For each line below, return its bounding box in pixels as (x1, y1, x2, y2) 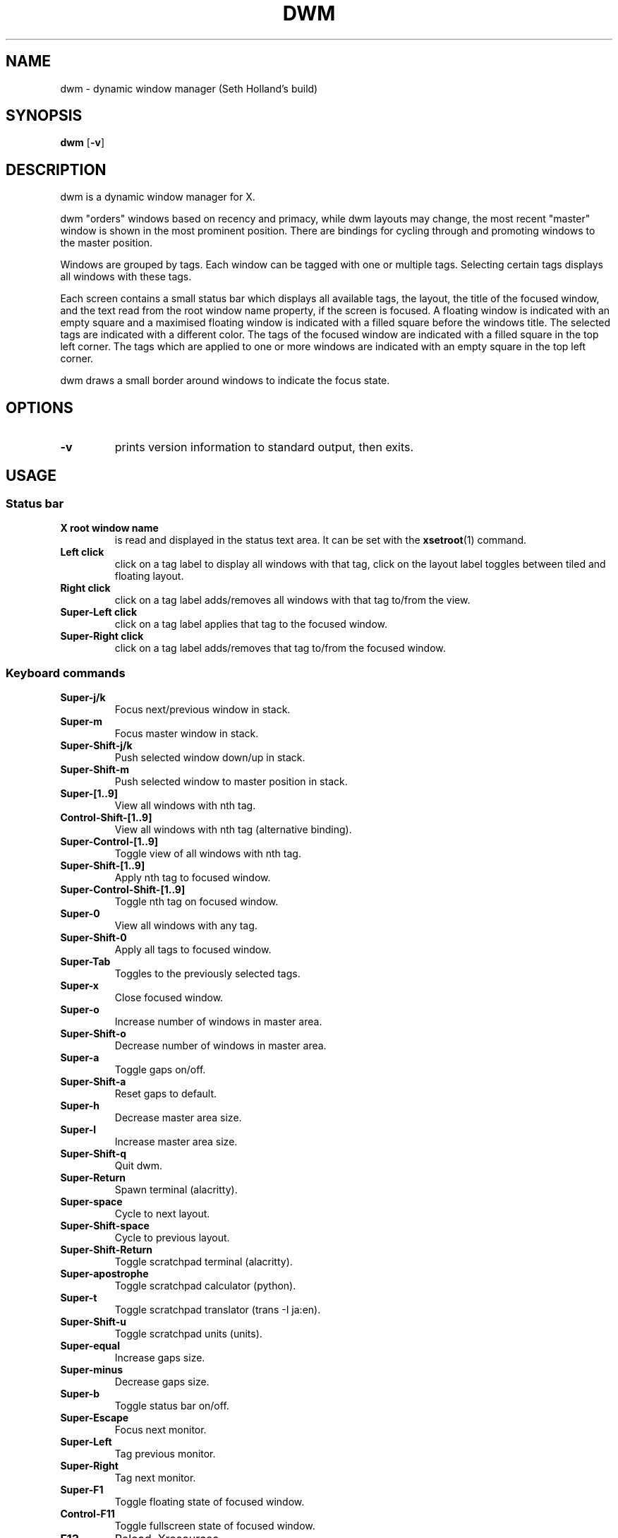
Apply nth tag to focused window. (114, 871, 271, 884)
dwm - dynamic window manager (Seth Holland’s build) (60, 82, 318, 95)
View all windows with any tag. (114, 919, 257, 932)
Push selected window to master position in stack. (114, 775, 348, 788)
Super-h (60, 1099, 99, 1112)
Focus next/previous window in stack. (114, 703, 291, 716)
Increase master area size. (114, 1135, 238, 1148)
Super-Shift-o (60, 1027, 126, 1040)
